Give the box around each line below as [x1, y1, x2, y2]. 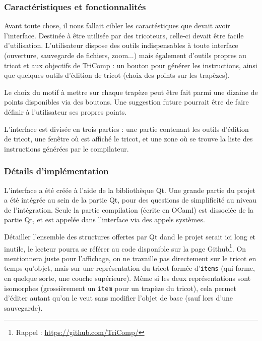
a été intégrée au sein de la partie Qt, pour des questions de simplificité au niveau [4, 194, 256, 205]
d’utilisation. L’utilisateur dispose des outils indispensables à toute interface [4, 40, 238, 51]
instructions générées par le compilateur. [4, 143, 129, 154]
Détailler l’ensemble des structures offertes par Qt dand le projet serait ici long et [4, 231, 256, 241]
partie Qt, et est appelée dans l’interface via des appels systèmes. [4, 214, 205, 225]
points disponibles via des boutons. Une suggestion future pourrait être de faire [4, 96, 249, 107]
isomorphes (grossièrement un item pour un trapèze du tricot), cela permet [4, 282, 236, 293]
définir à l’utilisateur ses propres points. [4, 106, 127, 117]
